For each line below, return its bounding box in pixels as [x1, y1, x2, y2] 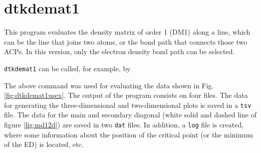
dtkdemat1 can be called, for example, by [4, 63, 131, 73]
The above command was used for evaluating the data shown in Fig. [4, 80, 214, 90]
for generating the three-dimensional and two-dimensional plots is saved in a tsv [4, 99, 251, 110]
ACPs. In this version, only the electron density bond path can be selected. [4, 46, 235, 57]
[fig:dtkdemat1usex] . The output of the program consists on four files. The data [4, 90, 248, 100]
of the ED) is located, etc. [4, 139, 84, 149]
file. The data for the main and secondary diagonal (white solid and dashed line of [4, 109, 256, 120]
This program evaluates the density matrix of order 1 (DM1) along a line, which [4, 27, 250, 37]
